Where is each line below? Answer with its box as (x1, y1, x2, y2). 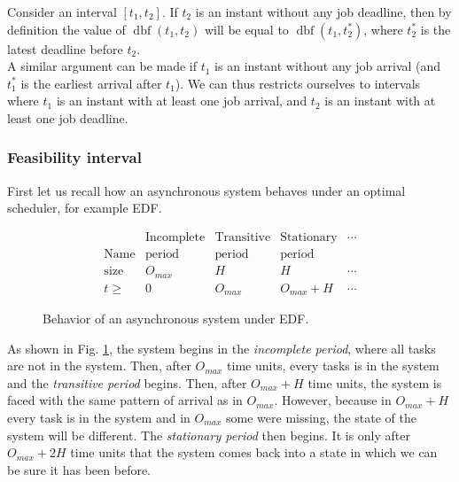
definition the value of (7, 19, 126, 38)
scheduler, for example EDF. (7, 198, 162, 217)
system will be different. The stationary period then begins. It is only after (7, 425, 410, 444)
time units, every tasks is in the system (227, 356, 440, 375)
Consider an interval (7, 3, 117, 20)
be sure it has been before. (7, 460, 152, 478)
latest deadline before (7, 39, 123, 58)
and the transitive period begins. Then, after (7, 373, 247, 392)
